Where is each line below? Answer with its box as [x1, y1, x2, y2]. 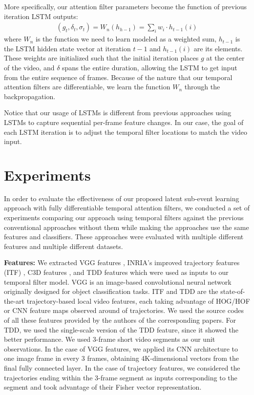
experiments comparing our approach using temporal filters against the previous [4, 212, 244, 223]
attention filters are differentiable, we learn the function [4, 82, 170, 92]
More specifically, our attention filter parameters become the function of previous [4, 1, 247, 11]
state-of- [220, 286, 245, 296]
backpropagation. [4, 91, 56, 101]
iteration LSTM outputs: [4, 11, 78, 21]
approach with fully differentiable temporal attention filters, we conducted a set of [4, 203, 250, 213]
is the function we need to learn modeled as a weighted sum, [36, 34, 217, 44]
